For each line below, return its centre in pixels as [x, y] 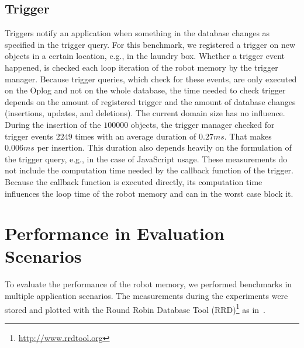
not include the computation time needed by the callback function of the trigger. [149, 170]
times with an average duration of [136, 136]
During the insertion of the [53, 124]
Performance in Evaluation [115, 233]
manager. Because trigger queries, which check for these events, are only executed [151, 79]
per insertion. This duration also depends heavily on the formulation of [164, 147]
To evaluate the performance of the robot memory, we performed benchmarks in [148, 284]
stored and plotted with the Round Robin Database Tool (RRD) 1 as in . [135, 308]
